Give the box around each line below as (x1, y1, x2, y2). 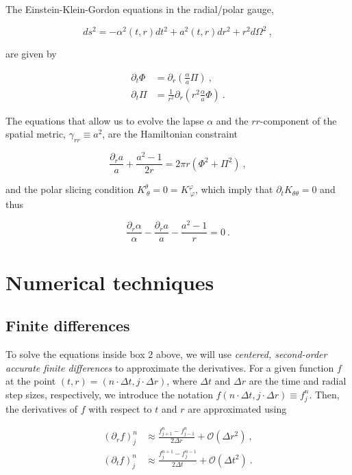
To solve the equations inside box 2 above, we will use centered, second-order (5, 347, 327, 361)
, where (166, 374, 197, 388)
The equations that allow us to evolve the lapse (5, 113, 204, 127)
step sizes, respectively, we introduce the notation (5, 387, 213, 401)
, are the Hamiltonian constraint (102, 127, 238, 141)
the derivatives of (5, 401, 78, 415)
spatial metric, (5, 127, 66, 141)
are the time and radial (249, 374, 347, 388)
